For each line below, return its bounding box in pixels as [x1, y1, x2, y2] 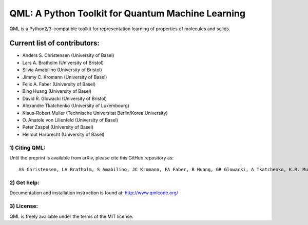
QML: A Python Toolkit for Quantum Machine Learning [9, 8, 246, 19]
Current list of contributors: [9, 39, 100, 48]
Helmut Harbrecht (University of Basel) [22, 131, 105, 137]
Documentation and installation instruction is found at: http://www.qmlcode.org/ [9, 190, 179, 196]
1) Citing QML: [9, 144, 46, 151]
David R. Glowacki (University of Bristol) [22, 95, 107, 101]
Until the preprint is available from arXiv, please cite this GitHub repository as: [9, 154, 174, 161]
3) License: [9, 202, 38, 210]
